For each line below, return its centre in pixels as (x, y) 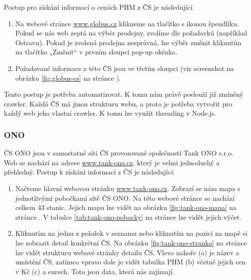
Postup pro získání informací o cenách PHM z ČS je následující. (99, 7)
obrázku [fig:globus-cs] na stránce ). (68, 78)
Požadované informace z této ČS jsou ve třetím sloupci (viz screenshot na (125, 68)
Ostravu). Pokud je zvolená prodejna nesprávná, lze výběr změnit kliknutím (128, 42)
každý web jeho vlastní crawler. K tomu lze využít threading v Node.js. (110, 113)
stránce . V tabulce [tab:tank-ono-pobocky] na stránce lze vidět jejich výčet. (128, 217)
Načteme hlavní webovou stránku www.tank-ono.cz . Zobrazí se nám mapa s (128, 188)
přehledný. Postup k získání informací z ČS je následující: (89, 172)
